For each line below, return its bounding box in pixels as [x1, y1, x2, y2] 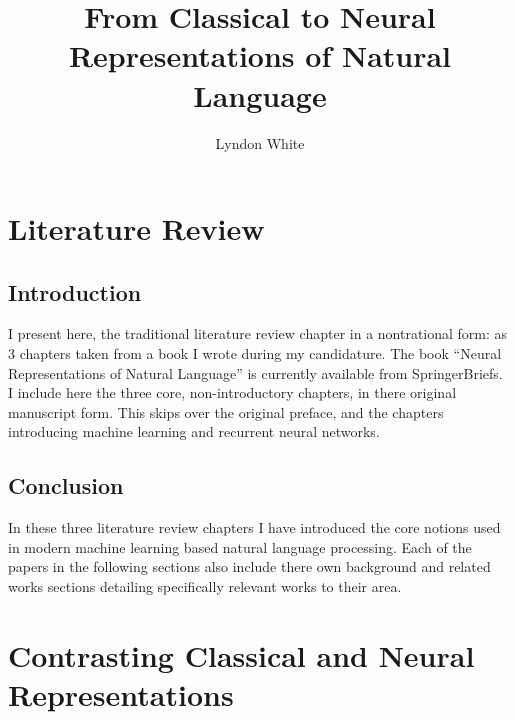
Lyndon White [215, 132, 305, 153]
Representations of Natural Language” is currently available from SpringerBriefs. [8, 362, 503, 383]
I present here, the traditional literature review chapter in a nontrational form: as [8, 323, 508, 344]
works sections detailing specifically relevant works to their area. [8, 576, 402, 597]
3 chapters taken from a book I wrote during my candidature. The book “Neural [8, 343, 502, 364]
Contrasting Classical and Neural [8, 634, 475, 675]
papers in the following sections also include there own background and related [8, 556, 491, 577]
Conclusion [8, 470, 124, 501]
